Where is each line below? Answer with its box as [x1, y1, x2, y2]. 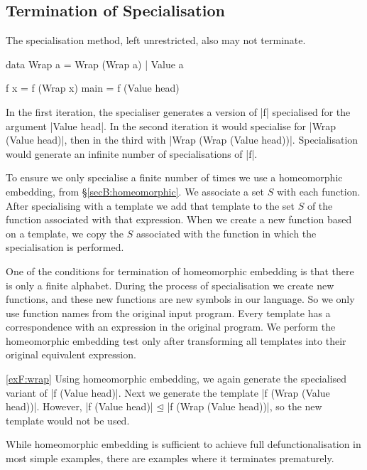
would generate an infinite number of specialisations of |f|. [6, 146, 258, 161]
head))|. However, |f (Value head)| [6, 399, 153, 414]
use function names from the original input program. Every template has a [6, 305, 331, 320]
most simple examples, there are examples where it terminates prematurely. [6, 451, 334, 466]
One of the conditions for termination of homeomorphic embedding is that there [6, 263, 354, 278]
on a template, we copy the [6, 225, 124, 240]
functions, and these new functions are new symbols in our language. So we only [6, 292, 355, 306]
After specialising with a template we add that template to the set [6, 198, 295, 213]
